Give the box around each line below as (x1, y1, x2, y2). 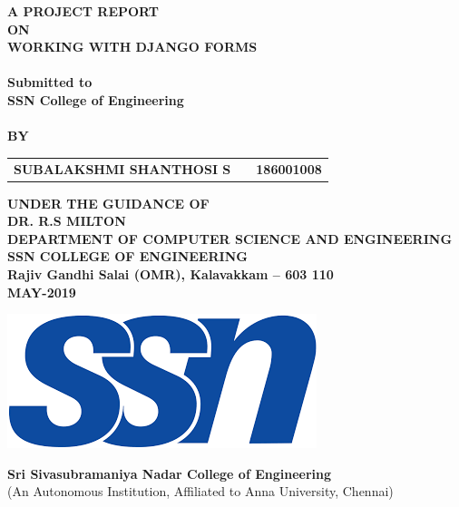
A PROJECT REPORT (7, 2, 160, 20)
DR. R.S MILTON (7, 211, 126, 230)
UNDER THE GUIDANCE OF (7, 193, 210, 212)
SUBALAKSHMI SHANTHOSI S (14, 159, 231, 178)
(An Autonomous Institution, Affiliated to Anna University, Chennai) (7, 482, 394, 501)
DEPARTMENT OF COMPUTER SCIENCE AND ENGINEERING (7, 229, 453, 248)
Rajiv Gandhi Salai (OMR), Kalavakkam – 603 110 (7, 264, 334, 283)
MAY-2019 (7, 282, 76, 301)
